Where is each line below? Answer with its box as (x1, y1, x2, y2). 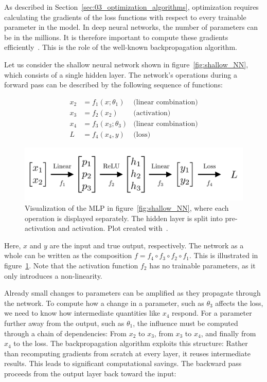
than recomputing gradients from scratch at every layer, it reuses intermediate (4, 348, 251, 358)
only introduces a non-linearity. (4, 270, 102, 281)
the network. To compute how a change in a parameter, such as (4, 297, 204, 308)
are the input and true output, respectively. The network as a (49, 240, 244, 250)
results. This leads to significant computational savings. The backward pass (4, 358, 242, 369)
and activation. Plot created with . (58, 223, 168, 233)
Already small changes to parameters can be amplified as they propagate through (4, 287, 261, 298)
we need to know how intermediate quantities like (4, 307, 161, 318)
